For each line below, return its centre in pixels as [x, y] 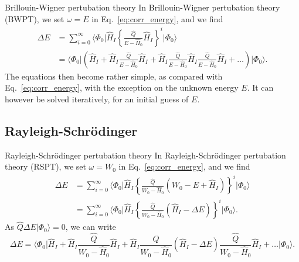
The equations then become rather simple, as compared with [114, 76]
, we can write [91, 227]
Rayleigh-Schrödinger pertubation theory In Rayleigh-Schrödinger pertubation [145, 155]
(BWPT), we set [35, 18]
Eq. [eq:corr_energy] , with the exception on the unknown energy [122, 87]
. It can [260, 87]
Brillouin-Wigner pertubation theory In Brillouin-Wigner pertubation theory [142, 7]
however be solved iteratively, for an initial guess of [97, 99]
